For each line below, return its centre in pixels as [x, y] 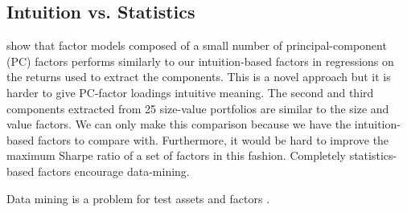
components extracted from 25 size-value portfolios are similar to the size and [198, 108]
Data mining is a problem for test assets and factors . [138, 198]
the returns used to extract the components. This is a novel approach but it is [199, 77]
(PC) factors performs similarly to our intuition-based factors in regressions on [200, 61]
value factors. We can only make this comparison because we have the [179, 124]
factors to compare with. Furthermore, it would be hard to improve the [213, 139]
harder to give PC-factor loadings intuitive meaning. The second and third [190, 92]
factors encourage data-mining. [113, 171]
